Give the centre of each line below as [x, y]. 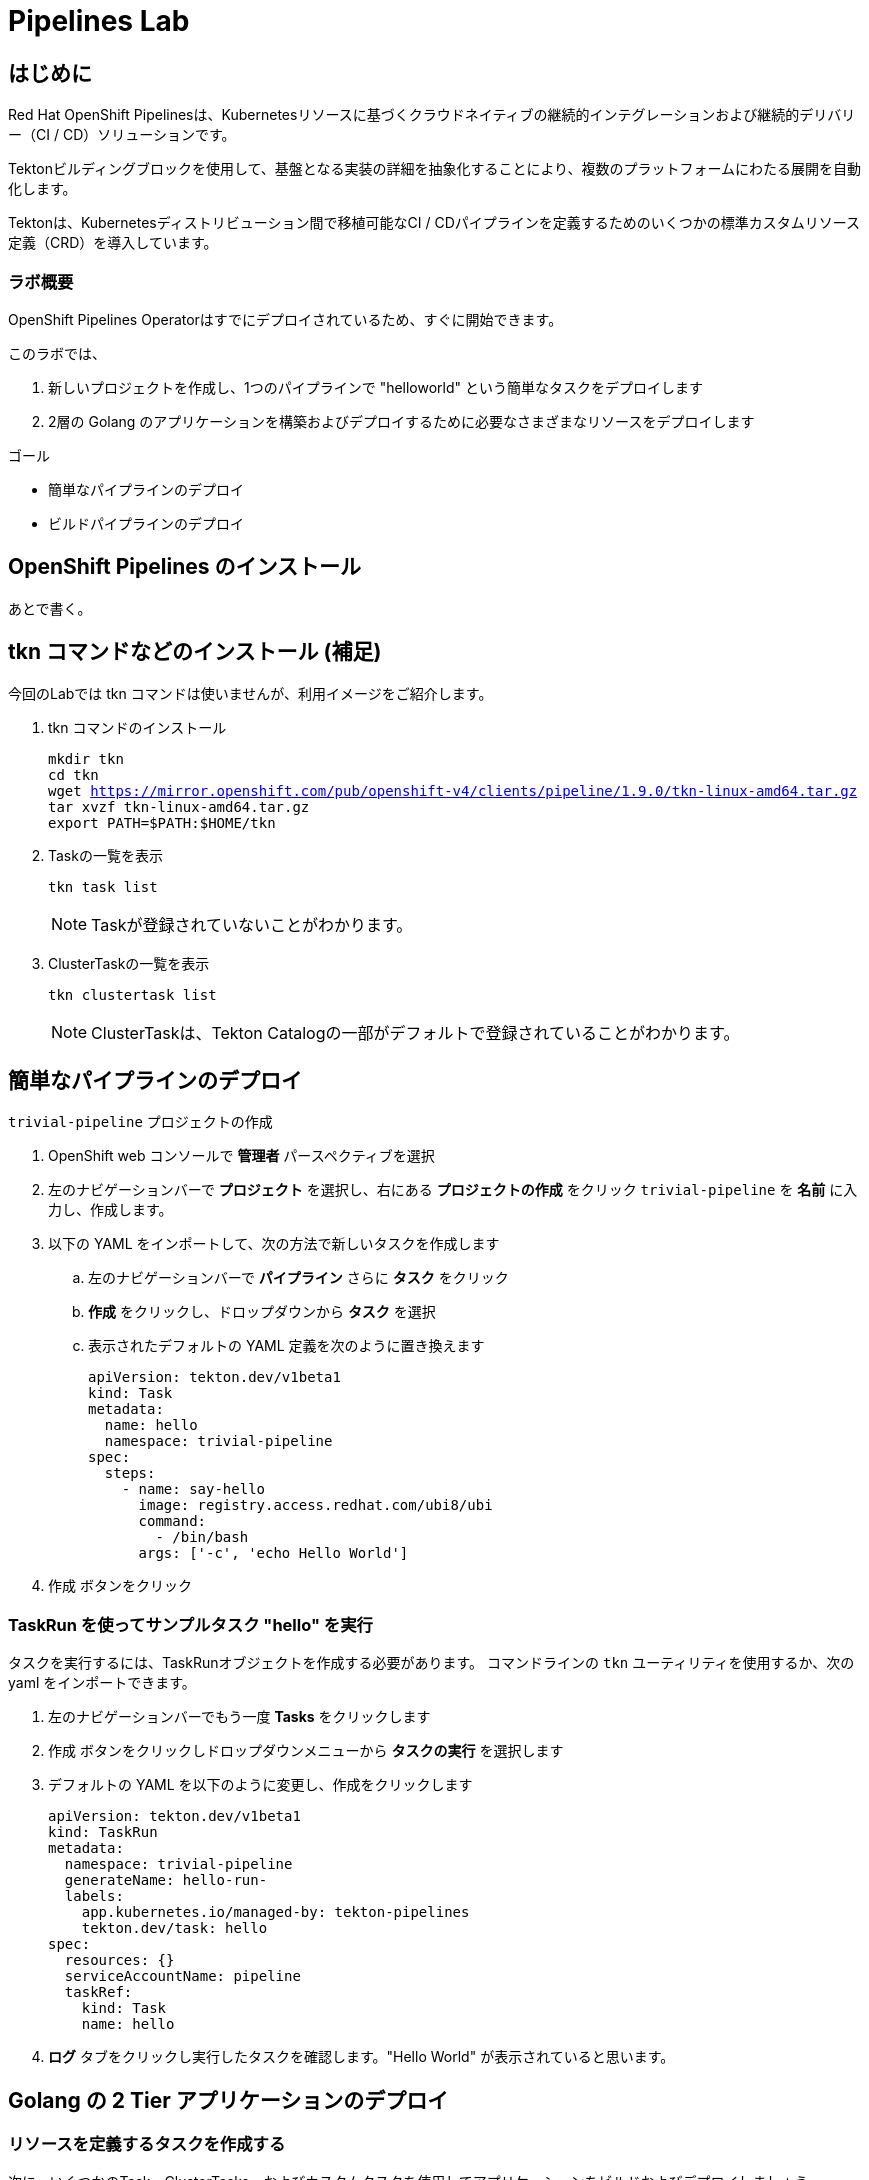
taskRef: [98, 1992]
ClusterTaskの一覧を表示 [129, 963]
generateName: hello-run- [166, 1880]
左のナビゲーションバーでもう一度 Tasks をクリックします [239, 1717]
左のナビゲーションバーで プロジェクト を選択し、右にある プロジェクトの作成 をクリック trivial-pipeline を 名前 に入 [453, 1190]
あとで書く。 [50, 608]
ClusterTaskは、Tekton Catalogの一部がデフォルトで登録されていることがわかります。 [415, 1032]
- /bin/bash [202, 1537]
